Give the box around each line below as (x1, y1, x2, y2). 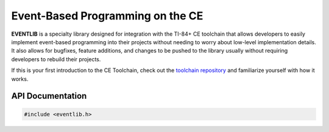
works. (11, 75, 29, 82)
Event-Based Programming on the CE (11, 9, 203, 22)
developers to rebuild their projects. (11, 55, 101, 63)
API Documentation (11, 91, 87, 101)
